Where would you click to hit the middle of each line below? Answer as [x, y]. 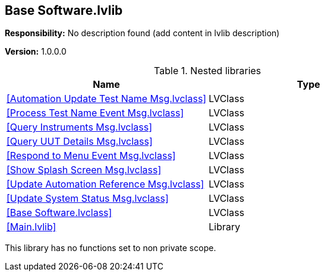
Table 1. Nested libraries [208, 71]
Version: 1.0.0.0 [36, 52]
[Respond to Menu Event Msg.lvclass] [91, 156]
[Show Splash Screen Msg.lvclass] [84, 170]
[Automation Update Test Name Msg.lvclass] [107, 99]
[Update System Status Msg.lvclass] [88, 199]
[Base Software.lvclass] [59, 213]
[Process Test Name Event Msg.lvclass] [95, 113]
